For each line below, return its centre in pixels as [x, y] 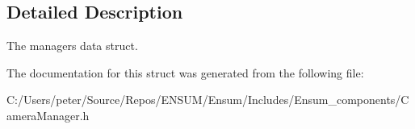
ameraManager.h [48, 115]
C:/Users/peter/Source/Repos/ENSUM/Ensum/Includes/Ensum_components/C [208, 100]
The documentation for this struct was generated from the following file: [185, 72]
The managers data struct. [72, 46]
